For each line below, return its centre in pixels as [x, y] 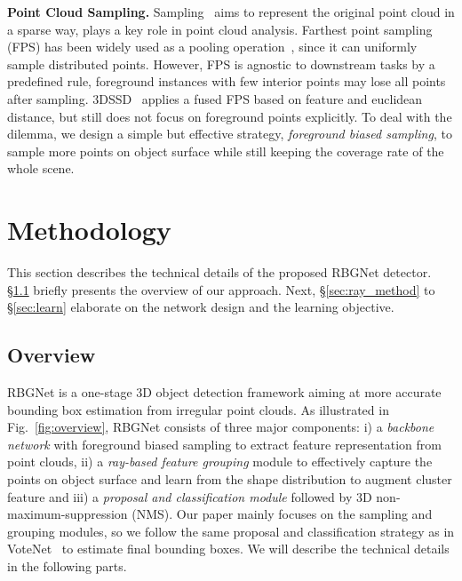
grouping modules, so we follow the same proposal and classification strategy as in [231, 531]
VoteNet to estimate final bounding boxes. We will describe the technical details [228, 549]
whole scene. [41, 168]
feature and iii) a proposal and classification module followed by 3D [190, 496]
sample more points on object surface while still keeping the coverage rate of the [226, 151]
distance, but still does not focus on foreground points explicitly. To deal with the [230, 116]
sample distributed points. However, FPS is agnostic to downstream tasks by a [221, 64]
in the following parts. [67, 565]
